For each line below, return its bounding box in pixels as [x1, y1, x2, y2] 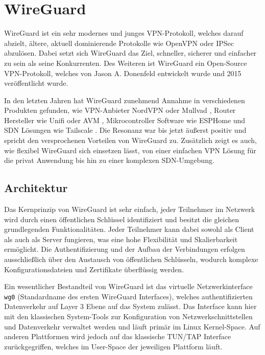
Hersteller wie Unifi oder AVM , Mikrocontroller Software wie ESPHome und [4, 114, 246, 125]
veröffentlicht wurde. [4, 78, 68, 88]
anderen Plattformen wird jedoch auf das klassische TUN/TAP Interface [4, 331, 231, 342]
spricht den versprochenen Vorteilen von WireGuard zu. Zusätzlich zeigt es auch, [4, 135, 257, 146]
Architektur [4, 180, 68, 196]
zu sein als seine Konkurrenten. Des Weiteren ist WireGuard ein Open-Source [4, 57, 247, 68]
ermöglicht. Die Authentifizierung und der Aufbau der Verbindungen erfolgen [4, 244, 245, 254]
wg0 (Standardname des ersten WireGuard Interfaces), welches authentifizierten [4, 291, 253, 301]
